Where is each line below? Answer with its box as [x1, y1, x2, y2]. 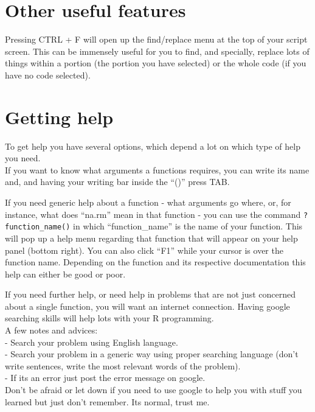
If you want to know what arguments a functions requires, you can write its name [5, 163, 310, 176]
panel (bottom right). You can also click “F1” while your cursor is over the [5, 243, 283, 256]
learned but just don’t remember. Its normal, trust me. [5, 395, 210, 408]
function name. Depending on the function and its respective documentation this [5, 256, 306, 268]
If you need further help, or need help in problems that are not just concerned [5, 288, 296, 301]
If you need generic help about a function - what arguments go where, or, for [5, 196, 291, 208]
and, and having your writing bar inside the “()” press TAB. [5, 175, 230, 188]
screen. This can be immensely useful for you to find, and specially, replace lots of [5, 44, 310, 57]
